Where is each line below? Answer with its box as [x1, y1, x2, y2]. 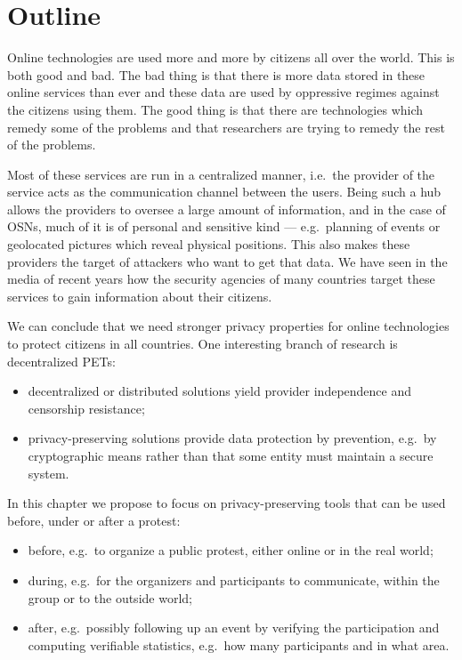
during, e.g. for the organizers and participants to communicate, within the [28, 570, 440, 589]
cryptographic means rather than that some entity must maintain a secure [28, 447, 434, 464]
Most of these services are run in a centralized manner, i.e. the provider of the [7, 165, 435, 183]
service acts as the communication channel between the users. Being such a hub [7, 182, 442, 201]
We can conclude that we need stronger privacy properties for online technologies [7, 317, 450, 335]
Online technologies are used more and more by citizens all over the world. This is [7, 48, 455, 67]
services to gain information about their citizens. [7, 286, 272, 305]
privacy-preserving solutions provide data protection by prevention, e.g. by [28, 429, 437, 447]
